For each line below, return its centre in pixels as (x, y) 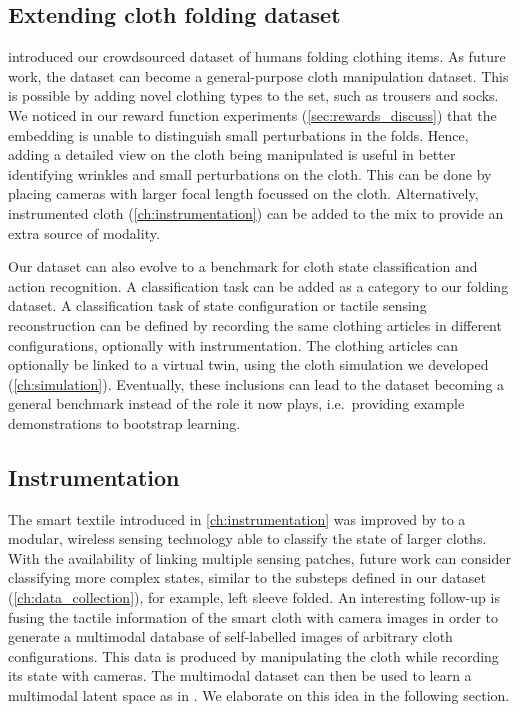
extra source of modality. (84, 232)
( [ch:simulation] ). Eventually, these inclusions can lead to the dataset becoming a (256, 383)
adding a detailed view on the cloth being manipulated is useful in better (232, 154)
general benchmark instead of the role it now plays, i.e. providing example (236, 403)
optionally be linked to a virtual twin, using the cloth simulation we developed (248, 364)
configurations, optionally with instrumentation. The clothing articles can (233, 344)
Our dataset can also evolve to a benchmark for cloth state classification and (243, 266)
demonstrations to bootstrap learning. (124, 422)
